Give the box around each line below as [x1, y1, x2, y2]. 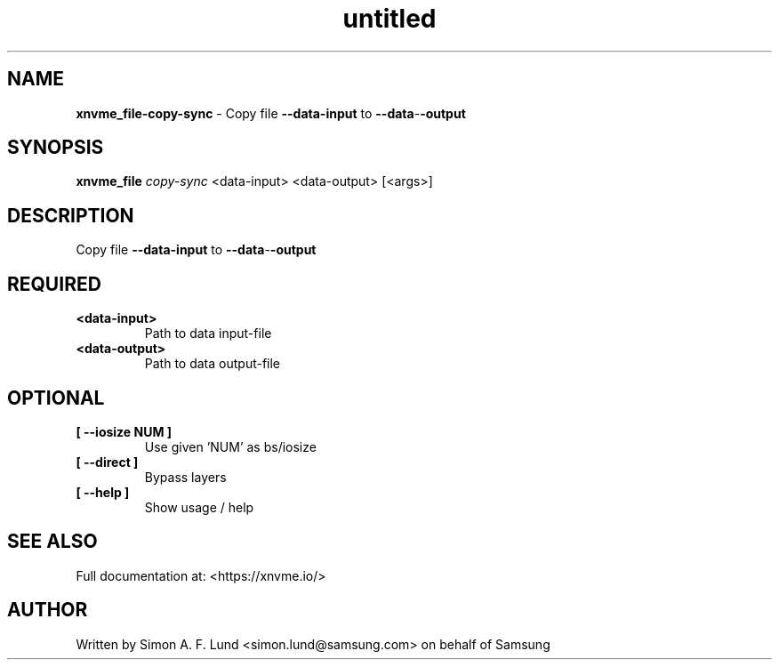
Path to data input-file [144, 325, 272, 342]
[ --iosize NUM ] [76, 423, 173, 439]
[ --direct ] [76, 454, 139, 470]
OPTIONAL [7, 386, 105, 409]
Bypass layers [144, 469, 227, 485]
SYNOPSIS [7, 136, 104, 159]
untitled [342, 4, 437, 34]
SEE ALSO [7, 530, 98, 553]
